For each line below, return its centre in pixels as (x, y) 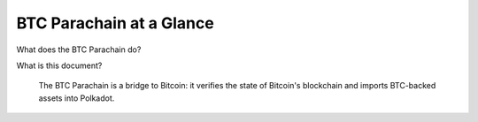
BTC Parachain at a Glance (115, 23)
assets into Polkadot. (77, 98)
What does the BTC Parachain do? (79, 50)
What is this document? (59, 65)
